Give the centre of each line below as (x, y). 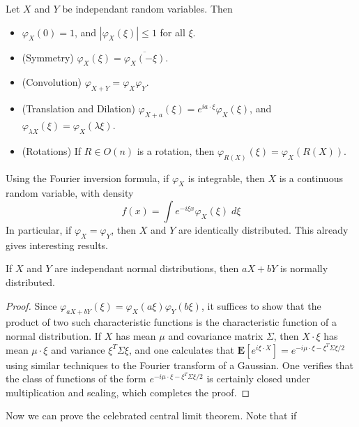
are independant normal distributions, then (147, 268)
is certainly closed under (258, 379)
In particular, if (39, 230)
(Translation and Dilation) (78, 108)
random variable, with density (70, 193)
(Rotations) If (52, 150)
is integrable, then (226, 178)
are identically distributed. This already (263, 230)
